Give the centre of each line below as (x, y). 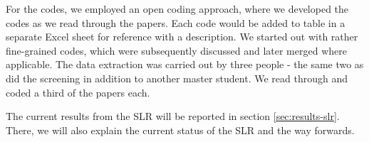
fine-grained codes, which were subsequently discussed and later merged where (176, 50)
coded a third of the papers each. (78, 92)
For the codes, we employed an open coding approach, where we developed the (177, 9)
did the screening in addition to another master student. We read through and (177, 78)
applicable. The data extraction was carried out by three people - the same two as (185, 64)
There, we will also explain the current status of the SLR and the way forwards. (180, 130)
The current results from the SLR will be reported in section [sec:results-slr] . (173, 116)
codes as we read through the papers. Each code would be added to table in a (176, 22)
